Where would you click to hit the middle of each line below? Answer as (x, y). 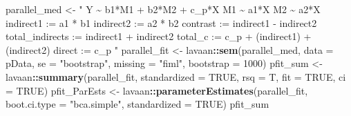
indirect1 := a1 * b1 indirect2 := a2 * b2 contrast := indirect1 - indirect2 (161, 22)
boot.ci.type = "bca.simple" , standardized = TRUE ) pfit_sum (137, 104)
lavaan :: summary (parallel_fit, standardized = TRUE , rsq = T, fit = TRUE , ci (176, 76)
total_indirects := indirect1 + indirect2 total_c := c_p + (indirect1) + (159, 36)
